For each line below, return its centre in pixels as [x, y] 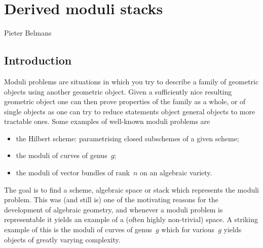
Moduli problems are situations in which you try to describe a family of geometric [131, 81]
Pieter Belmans [28, 33]
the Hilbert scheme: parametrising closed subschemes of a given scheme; [127, 138]
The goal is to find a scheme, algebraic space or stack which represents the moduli [131, 189]
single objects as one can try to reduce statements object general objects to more [130, 111]
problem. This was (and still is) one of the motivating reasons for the [111, 199]
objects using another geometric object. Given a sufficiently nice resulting [118, 91]
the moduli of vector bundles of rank [73, 173]
